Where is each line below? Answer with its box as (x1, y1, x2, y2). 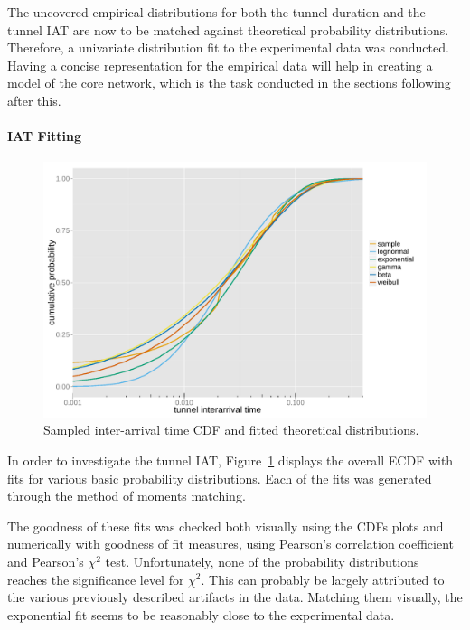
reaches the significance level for (7, 569, 184, 588)
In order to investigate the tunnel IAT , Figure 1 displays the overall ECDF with (7, 450, 454, 469)
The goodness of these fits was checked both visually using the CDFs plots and (7, 516, 444, 535)
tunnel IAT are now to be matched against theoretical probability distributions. (7, 20, 449, 39)
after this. (7, 90, 61, 109)
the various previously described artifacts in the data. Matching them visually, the (7, 588, 463, 606)
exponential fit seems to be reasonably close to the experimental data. (7, 605, 395, 624)
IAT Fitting (7, 127, 82, 146)
